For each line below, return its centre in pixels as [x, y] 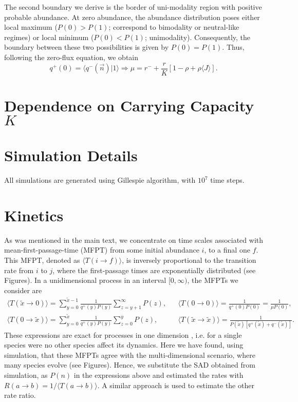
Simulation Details [71, 155]
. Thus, [233, 47]
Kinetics [34, 215]
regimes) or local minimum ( [49, 37]
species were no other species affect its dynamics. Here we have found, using [124, 345]
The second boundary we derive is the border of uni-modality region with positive [133, 7]
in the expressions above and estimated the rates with [159, 375]
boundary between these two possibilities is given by [87, 47]
